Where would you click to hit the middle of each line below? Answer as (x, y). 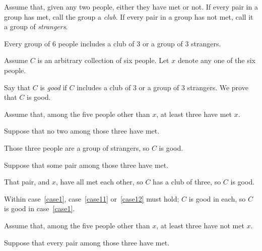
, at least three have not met (200, 225)
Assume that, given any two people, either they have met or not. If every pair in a (131, 7)
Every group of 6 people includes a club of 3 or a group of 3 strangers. (113, 43)
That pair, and (27, 182)
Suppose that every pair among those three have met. (87, 242)
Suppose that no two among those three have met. (82, 131)
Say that (17, 87)
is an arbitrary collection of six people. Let (103, 60)
